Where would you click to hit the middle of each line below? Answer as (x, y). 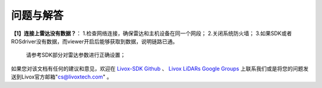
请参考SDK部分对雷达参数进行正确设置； (76, 55)
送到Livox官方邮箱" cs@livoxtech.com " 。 (62, 77)
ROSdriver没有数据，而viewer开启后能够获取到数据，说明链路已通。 (95, 41)
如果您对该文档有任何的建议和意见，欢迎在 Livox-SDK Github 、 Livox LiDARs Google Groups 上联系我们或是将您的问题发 (160, 68)
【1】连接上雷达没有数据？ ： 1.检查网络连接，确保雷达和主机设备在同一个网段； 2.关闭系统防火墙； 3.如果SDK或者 (151, 33)
